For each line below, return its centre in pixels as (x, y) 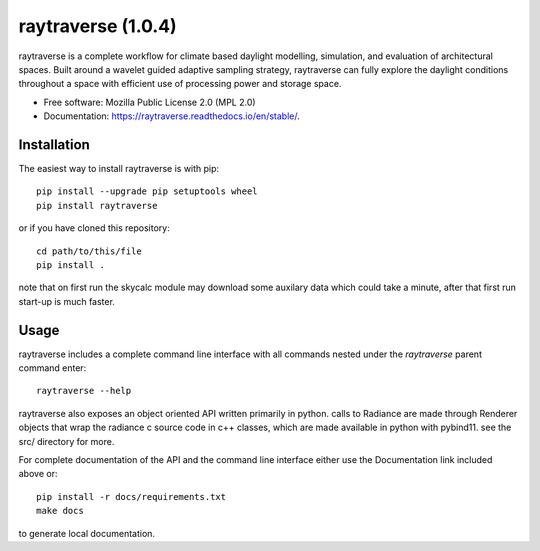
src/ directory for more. (66, 441)
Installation (54, 144)
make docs (60, 511)
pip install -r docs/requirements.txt (131, 496)
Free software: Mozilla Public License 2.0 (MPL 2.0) (149, 102)
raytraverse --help (84, 391)
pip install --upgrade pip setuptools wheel (147, 191)
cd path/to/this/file (89, 251)
